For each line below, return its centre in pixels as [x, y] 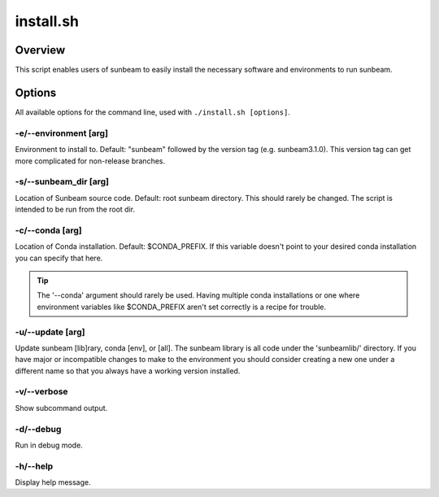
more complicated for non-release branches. [90, 161]
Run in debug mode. [49, 445]
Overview [40, 50]
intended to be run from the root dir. [75, 209]
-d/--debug [38, 429]
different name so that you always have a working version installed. [128, 371]
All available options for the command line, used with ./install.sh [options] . [152, 112]
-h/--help [34, 466]
